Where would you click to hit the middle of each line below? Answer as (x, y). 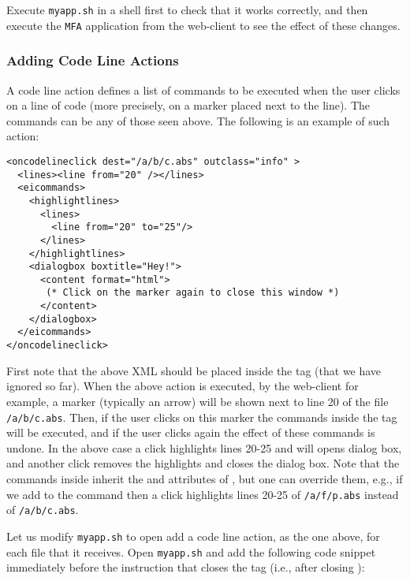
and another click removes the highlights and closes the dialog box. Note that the (203, 463)
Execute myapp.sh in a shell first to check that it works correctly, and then (187, 9)
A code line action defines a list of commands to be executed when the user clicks (203, 89)
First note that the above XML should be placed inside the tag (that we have (194, 370)
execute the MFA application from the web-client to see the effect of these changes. (203, 25)
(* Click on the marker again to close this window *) (193, 293)
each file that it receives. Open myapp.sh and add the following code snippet (191, 551)
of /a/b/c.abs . (43, 510)
